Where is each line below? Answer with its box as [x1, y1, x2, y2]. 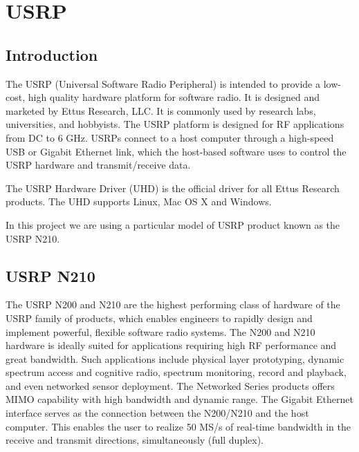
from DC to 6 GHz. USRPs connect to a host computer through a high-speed [6, 130, 334, 144]
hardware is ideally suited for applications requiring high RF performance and [6, 338, 337, 352]
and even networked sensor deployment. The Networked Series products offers [6, 378, 335, 393]
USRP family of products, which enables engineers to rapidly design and [6, 310, 313, 325]
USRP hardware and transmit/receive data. [6, 158, 191, 172]
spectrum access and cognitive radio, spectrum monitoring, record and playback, [6, 365, 347, 379]
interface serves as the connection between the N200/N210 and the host [6, 406, 309, 420]
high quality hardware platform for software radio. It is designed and [28, 90, 320, 104]
